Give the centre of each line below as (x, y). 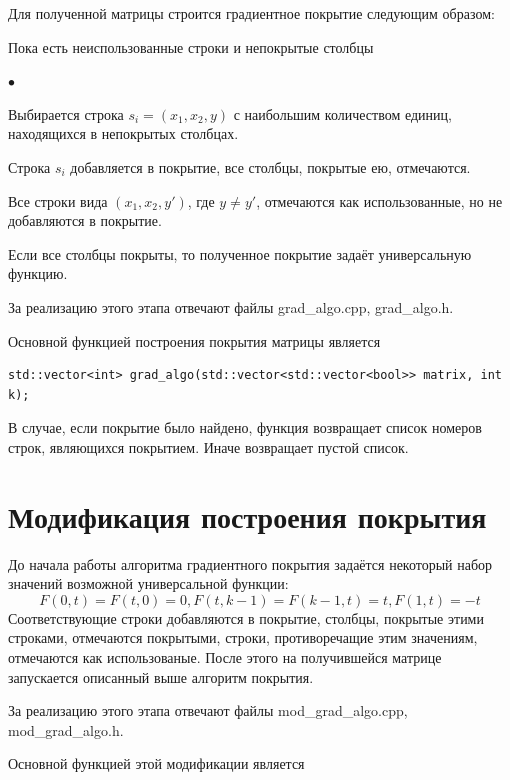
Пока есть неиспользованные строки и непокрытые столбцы (191, 46)
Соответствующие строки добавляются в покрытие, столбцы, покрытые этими (246, 617)
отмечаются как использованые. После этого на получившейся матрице (225, 657)
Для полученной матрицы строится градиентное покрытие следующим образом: (251, 13)
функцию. (38, 273)
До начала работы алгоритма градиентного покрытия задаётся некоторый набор (250, 563)
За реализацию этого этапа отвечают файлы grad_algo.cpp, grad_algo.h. (231, 306)
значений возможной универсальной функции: (148, 583)
